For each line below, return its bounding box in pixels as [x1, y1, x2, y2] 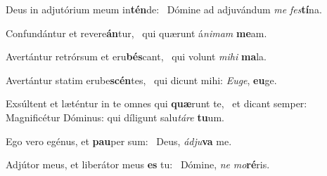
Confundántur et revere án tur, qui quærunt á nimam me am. [6, 25, 267, 40]
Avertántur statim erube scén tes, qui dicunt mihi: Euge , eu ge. [6, 72, 277, 87]
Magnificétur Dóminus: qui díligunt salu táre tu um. [6, 109, 224, 124]
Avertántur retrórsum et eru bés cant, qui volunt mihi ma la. [6, 49, 267, 64]
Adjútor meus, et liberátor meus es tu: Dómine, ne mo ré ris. [6, 157, 270, 172]
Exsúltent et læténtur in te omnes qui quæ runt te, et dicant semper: [6, 96, 307, 111]
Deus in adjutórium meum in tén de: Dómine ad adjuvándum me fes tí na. [6, 2, 322, 16]
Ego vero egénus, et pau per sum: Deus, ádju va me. [6, 133, 232, 148]
